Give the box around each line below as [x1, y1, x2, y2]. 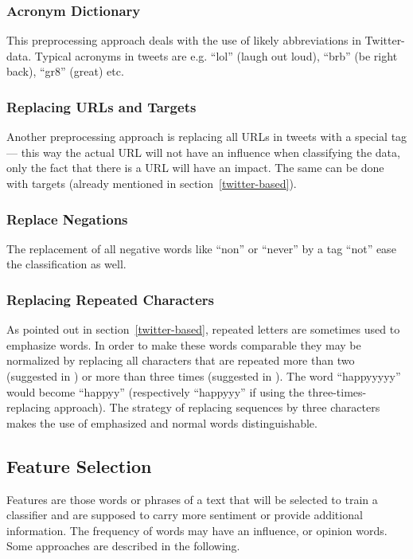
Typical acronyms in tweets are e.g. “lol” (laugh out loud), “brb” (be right [34, 47, 398, 64]
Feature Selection [6, 453, 152, 478]
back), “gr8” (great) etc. [6, 63, 124, 80]
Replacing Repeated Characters [6, 289, 214, 309]
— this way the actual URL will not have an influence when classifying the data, [6, 143, 400, 160]
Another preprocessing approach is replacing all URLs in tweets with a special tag [6, 128, 407, 145]
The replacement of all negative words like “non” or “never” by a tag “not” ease [6, 240, 396, 256]
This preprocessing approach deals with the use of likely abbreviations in [6, 32, 361, 49]
